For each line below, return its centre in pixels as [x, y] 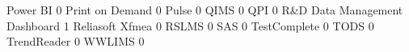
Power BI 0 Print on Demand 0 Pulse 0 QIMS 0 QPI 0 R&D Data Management [205, 10]
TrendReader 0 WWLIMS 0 [76, 41]
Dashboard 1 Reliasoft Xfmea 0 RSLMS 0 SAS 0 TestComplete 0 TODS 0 [190, 25]
